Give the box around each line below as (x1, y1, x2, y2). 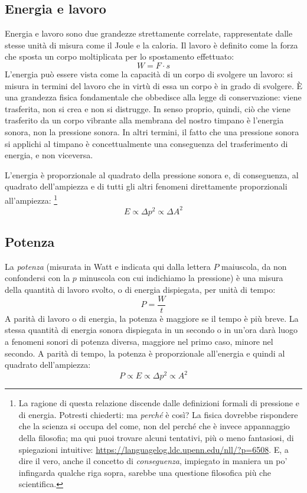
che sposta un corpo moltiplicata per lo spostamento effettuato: (5, 50, 234, 63)
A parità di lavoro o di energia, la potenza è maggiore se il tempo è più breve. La (5, 312, 299, 324)
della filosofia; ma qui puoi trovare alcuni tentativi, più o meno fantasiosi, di (18, 431, 294, 443)
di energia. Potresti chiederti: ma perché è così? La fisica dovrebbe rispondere (18, 408, 298, 420)
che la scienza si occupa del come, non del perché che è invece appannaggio (18, 420, 290, 432)
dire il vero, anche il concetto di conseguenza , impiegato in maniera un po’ (18, 455, 288, 467)
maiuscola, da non (221, 260, 287, 272)
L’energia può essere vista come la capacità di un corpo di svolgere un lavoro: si (5, 67, 293, 80)
